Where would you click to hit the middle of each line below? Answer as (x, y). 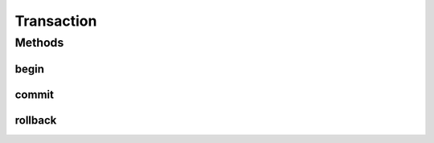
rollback (36, 120)
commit (34, 94)
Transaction (56, 21)
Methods (39, 43)
